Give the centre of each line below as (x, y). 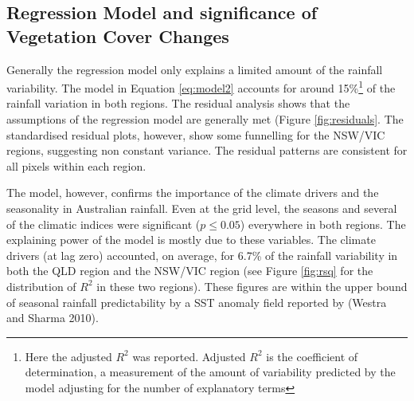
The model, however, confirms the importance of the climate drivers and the (193, 193)
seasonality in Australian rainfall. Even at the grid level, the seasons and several (202, 208)
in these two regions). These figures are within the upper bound (252, 286)
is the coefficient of (312, 356)
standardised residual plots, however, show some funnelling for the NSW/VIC (196, 134)
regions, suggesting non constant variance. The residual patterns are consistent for (207, 150)
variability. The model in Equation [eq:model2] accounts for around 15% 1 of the (201, 86)
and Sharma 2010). (53, 318)
